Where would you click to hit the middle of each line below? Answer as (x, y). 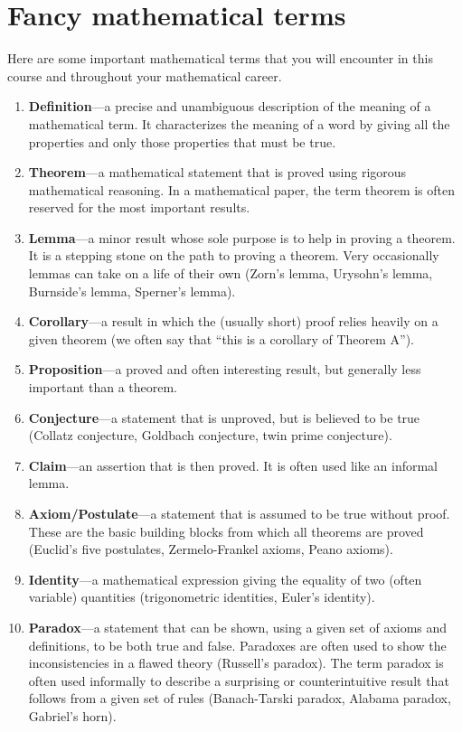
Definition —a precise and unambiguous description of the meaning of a (230, 106)
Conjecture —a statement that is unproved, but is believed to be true (224, 417)
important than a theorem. (103, 387)
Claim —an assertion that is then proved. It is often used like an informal (233, 465)
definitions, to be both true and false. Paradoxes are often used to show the (237, 645)
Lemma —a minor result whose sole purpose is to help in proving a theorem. (242, 237)
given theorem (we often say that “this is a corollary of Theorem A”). (221, 338)
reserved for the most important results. (139, 207)
